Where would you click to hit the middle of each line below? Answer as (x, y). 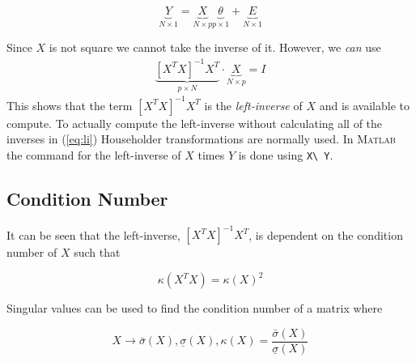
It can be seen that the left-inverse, (93, 234)
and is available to (364, 105)
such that (97, 252)
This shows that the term (70, 105)
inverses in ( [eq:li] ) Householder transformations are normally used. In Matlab (201, 139)
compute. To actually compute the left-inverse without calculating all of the (195, 123)
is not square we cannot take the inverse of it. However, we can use (215, 47)
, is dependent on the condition (326, 234)
